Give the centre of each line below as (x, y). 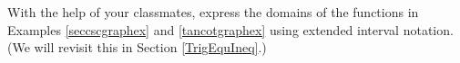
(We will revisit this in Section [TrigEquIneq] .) (137, 47)
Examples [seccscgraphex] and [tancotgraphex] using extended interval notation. (230, 29)
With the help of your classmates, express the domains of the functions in (213, 12)
